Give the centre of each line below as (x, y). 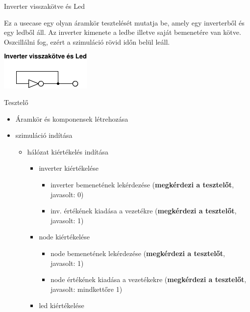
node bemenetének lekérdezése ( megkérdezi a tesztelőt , (138, 253)
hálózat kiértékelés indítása (68, 151)
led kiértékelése (62, 305)
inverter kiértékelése (69, 168)
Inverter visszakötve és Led (44, 6)
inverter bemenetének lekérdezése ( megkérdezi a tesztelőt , (142, 184)
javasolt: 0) (67, 194)
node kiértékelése (64, 237)
